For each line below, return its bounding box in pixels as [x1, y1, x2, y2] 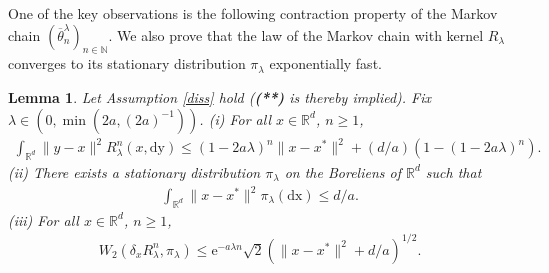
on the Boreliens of [284, 161, 401, 182]
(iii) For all [8, 209, 79, 230]
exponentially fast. [269, 53, 382, 74]
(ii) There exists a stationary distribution [8, 161, 261, 182]
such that [425, 161, 482, 182]
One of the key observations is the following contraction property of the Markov [8, 3, 498, 23]
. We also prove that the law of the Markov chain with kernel [108, 24, 484, 45]
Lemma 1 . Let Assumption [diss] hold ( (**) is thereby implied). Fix [8, 86, 432, 107]
